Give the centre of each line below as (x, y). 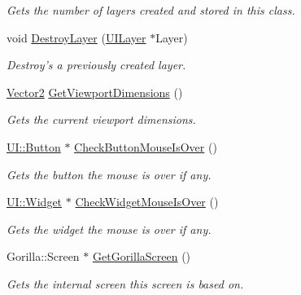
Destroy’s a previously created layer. (96, 65)
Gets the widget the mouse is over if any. (109, 229)
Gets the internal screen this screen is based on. (125, 283)
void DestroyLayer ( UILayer (76, 37)
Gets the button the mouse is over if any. (109, 174)
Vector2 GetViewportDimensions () (95, 92)
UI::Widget (35, 202)
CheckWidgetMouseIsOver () (147, 202)
